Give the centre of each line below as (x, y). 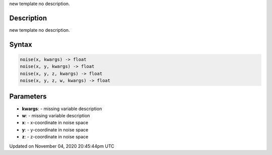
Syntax (21, 45)
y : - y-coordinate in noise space (55, 130)
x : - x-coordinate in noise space (55, 123)
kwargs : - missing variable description (62, 109)
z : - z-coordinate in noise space (55, 137)
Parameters (28, 96)
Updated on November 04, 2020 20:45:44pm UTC (62, 146)
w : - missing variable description (56, 115)
